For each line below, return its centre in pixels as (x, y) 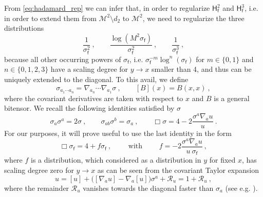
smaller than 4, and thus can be (202, 69)
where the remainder (37, 188)
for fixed (222, 160)
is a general (232, 98)
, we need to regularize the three (193, 18)
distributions (24, 28)
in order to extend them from (50, 18)
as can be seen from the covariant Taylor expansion (178, 170)
